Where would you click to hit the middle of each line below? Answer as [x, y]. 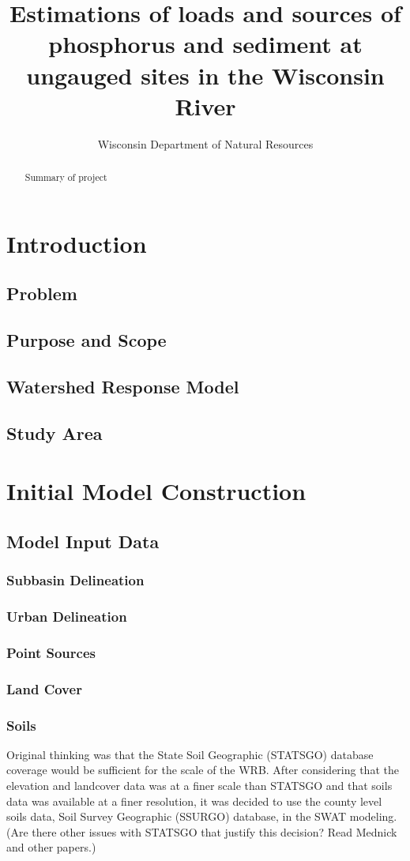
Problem [42, 293]
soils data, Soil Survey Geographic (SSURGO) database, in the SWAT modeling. [202, 816]
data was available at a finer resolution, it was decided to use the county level [194, 801]
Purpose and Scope [87, 340]
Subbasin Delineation [75, 580]
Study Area [55, 432]
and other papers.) [51, 847]
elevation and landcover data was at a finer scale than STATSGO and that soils [199, 785]
